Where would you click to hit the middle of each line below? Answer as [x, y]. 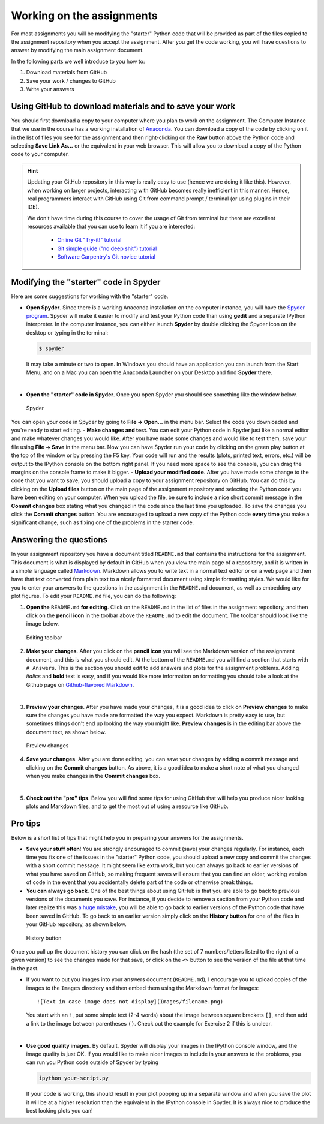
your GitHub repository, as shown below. [76, 924]
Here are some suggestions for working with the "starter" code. [90, 296]
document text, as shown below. [66, 732]
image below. [43, 624]
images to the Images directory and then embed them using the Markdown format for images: [142, 988]
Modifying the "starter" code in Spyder [86, 282]
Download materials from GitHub [67, 73]
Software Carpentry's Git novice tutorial [106, 257]
